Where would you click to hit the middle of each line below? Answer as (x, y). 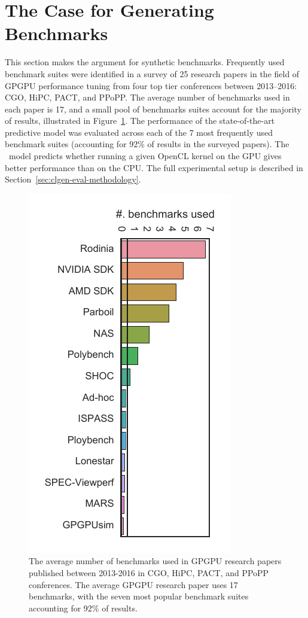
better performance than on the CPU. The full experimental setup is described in (154, 167)
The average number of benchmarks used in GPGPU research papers (155, 561)
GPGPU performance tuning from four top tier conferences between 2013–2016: (151, 85)
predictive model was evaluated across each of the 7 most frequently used (139, 132)
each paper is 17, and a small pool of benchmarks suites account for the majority (153, 109)
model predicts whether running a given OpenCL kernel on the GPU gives (145, 156)
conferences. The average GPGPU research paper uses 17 (133, 584)
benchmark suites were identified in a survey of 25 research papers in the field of (152, 73)
